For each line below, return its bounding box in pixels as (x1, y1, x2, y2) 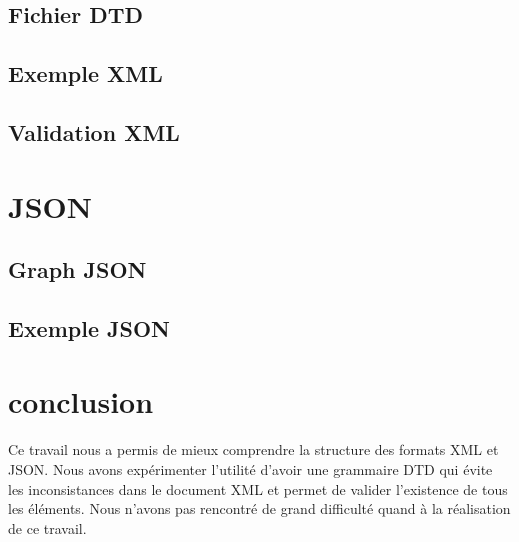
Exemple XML (8, 58, 163, 89)
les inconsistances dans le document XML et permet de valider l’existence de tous (8, 478, 508, 499)
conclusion (8, 381, 154, 422)
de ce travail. (8, 517, 87, 538)
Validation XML (8, 116, 180, 147)
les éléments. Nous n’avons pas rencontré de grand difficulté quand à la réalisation (8, 498, 511, 519)
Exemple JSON (8, 312, 170, 343)
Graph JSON (8, 254, 147, 285)
